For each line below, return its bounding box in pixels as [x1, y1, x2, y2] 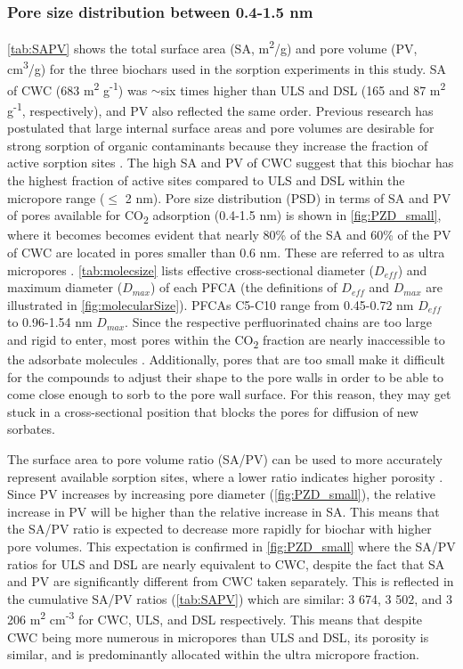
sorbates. [7, 420, 55, 438]
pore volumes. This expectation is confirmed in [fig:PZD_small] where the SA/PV [7, 536, 456, 555]
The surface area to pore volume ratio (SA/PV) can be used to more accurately [7, 449, 443, 468]
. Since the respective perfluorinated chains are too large [125, 313, 433, 331]
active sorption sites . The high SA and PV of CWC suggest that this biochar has [7, 153, 454, 172]
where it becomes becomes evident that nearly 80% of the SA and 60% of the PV [7, 225, 451, 244]
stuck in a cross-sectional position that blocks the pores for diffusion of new [7, 402, 418, 420]
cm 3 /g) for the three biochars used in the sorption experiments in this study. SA [7, 57, 447, 78]
